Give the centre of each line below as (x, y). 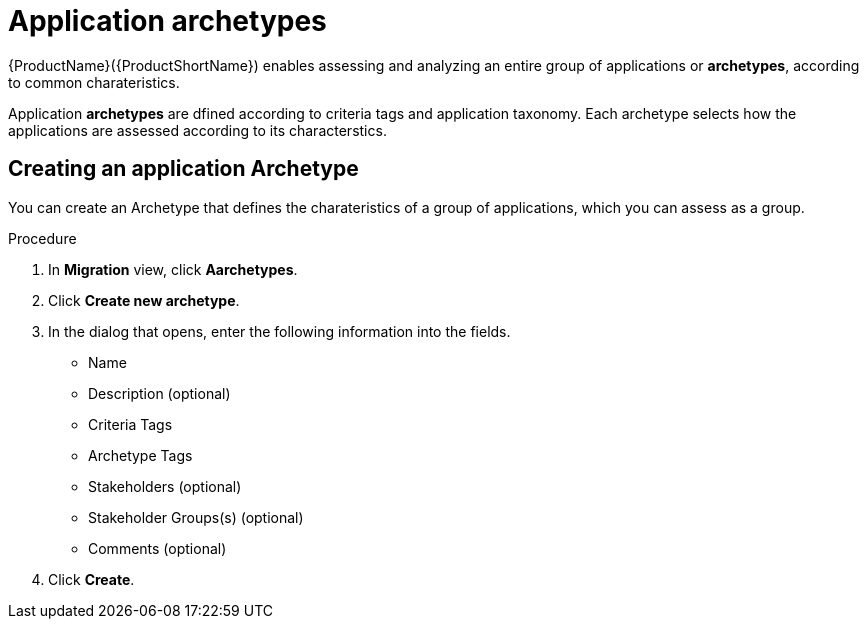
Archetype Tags (140, 455)
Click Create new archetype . (144, 300)
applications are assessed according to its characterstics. (197, 130)
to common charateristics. (94, 82)
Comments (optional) (157, 548)
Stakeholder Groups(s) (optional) (196, 517)
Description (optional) (159, 393)
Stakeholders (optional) (165, 486)
